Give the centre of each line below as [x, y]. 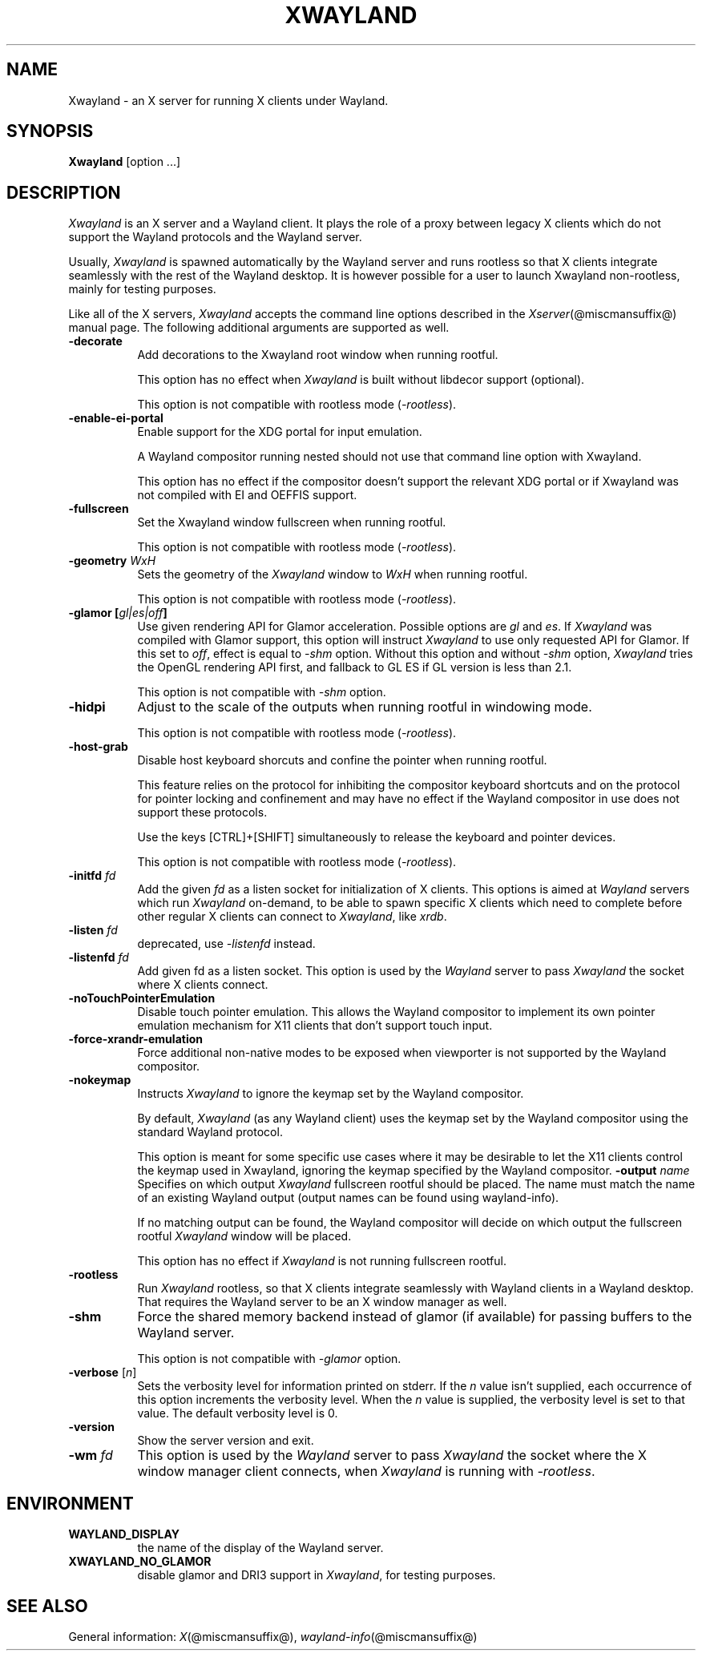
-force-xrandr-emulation [135, 1039]
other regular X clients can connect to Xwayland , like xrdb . [292, 917]
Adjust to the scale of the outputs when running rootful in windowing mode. [365, 707]
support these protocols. [202, 812]
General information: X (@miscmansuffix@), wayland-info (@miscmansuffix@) [273, 1636]
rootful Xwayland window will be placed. [244, 1236]
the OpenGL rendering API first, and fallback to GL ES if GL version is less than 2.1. [355, 667]
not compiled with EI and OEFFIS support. [247, 495]
